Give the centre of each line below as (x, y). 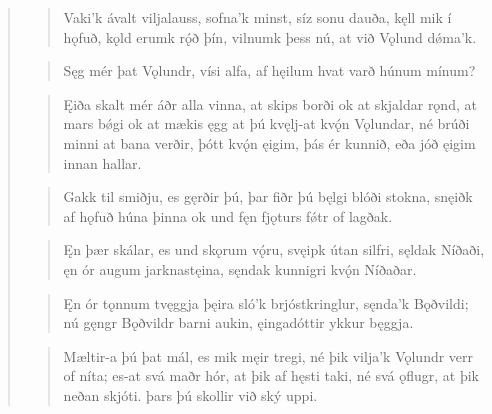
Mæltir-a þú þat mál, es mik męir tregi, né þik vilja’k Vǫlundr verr (268, 355)
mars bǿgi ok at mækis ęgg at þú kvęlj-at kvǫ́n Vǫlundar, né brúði (266, 123)
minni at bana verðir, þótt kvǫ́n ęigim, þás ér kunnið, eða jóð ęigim (269, 142)
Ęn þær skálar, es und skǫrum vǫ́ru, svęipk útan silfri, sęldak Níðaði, (274, 249)
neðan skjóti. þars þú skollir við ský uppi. (190, 394)
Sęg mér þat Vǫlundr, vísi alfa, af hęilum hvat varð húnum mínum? (269, 70)
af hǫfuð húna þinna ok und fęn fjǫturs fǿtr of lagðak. (228, 215)
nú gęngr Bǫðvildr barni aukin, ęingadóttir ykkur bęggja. (238, 322)
